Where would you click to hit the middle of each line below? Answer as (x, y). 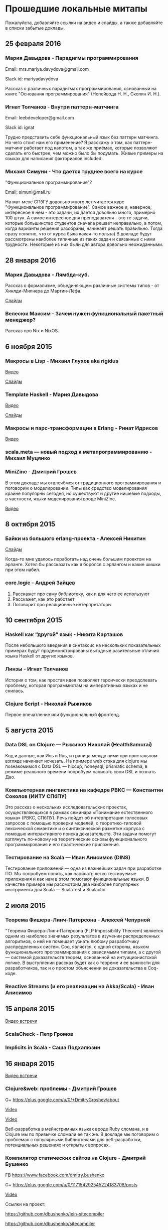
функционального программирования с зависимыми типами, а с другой (83, 952)
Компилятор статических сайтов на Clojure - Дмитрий (76, 1158)
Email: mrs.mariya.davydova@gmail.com (47, 69)
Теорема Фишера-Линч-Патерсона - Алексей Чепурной (78, 920)
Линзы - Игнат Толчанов (37, 669)
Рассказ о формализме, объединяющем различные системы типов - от (82, 285)
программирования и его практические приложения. (63, 844)
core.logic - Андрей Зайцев (40, 583)
